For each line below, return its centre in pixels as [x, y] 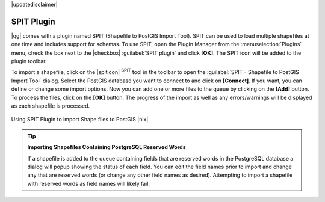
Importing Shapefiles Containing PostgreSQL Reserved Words [107, 147]
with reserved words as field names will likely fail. [89, 183]
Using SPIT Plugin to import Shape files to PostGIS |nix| [80, 120]
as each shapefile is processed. [51, 106]
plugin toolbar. [29, 61]
